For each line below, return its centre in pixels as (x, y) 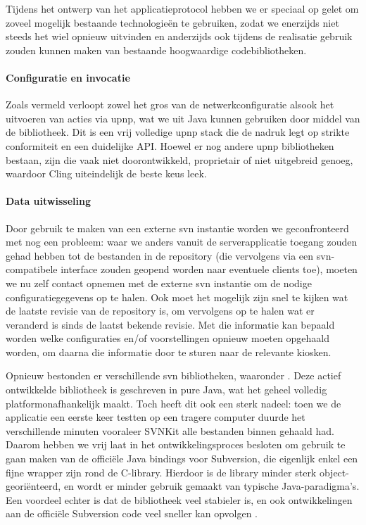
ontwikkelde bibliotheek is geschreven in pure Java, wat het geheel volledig (166, 390)
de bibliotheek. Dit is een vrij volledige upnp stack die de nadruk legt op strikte (178, 132)
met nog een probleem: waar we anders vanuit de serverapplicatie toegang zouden (182, 242)
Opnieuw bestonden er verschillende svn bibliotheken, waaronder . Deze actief (173, 375)
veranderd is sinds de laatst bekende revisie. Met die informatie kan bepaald (170, 324)
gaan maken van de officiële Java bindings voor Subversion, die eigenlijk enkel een (182, 458)
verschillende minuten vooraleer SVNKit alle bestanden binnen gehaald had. (170, 430)
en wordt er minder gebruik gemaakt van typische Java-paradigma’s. (212, 486)
